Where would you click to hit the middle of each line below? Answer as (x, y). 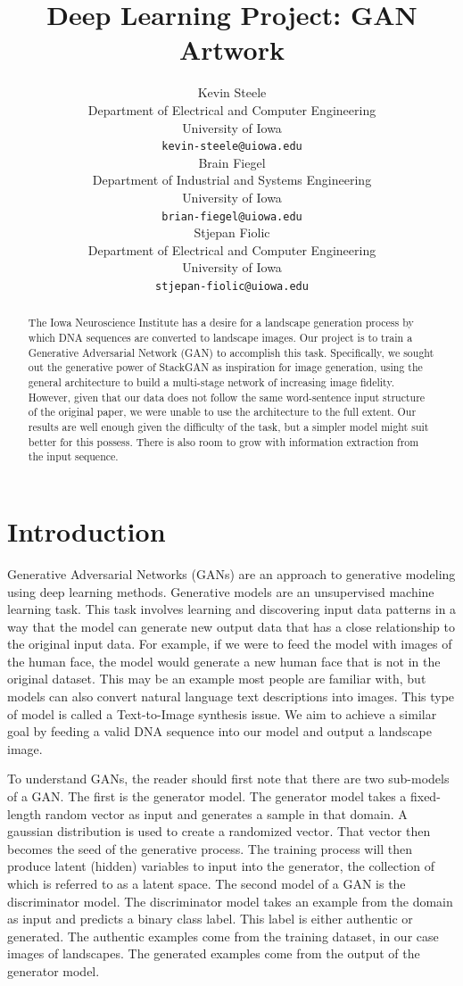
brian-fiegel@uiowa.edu (232, 216)
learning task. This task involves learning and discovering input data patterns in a (232, 609)
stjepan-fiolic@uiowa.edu (232, 286)
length (25, 813)
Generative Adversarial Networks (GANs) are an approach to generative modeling (231, 573)
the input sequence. (73, 456)
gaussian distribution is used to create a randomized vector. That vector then (219, 831)
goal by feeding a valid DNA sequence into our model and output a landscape (220, 731)
